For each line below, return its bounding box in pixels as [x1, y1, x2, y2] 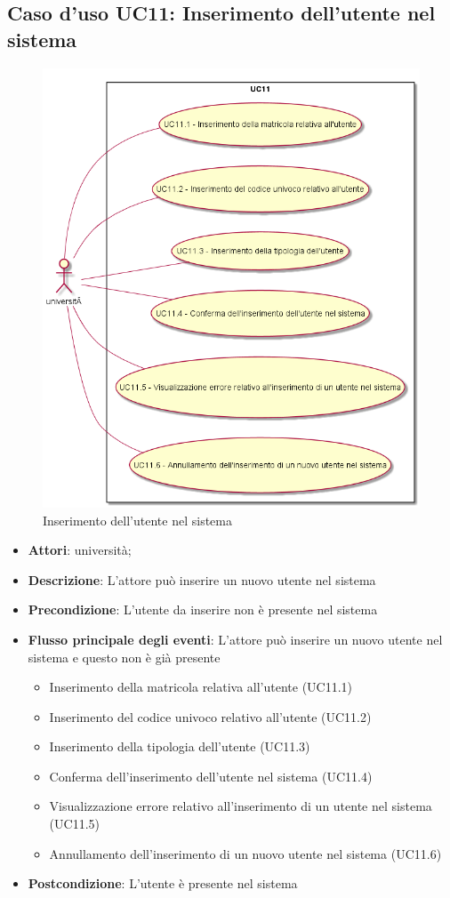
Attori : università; [28, 541, 132, 559]
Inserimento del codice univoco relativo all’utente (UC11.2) [49, 707, 372, 726]
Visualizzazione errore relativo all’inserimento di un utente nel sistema [49, 797, 432, 815]
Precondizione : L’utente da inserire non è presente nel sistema [28, 600, 378, 619]
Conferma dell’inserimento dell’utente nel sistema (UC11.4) [49, 766, 373, 785]
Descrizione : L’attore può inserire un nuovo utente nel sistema [28, 570, 376, 589]
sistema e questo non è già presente [28, 647, 221, 666]
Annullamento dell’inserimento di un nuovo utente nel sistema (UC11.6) [49, 844, 442, 862]
